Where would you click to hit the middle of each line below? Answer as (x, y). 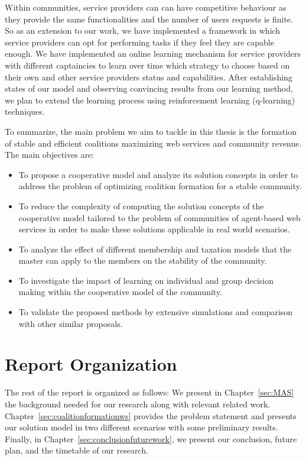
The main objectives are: (49, 155)
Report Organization (91, 364)
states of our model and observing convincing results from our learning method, (149, 88)
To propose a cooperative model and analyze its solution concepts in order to (158, 174)
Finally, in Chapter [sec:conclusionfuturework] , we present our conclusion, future (151, 438)
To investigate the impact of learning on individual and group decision (146, 280)
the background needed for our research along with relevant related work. (138, 404)
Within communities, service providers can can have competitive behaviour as (146, 7)
